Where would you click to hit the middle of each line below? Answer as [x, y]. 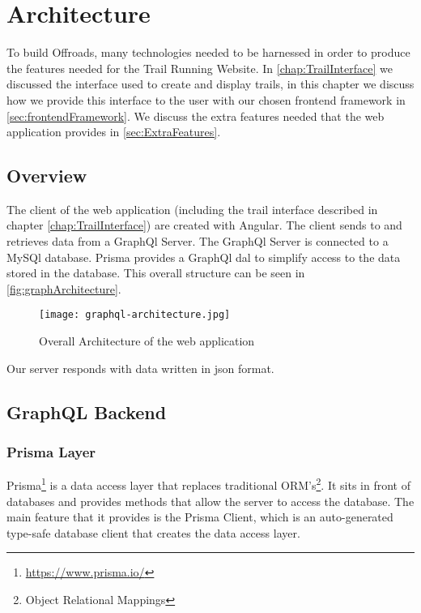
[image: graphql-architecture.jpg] [135, 315]
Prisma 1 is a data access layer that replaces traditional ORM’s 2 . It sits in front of [208, 484]
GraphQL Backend [87, 412]
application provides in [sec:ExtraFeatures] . [114, 132]
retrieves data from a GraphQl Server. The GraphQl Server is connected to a [198, 241]
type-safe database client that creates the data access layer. [153, 532]
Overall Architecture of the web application [147, 341]
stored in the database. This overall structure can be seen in [156, 273]
